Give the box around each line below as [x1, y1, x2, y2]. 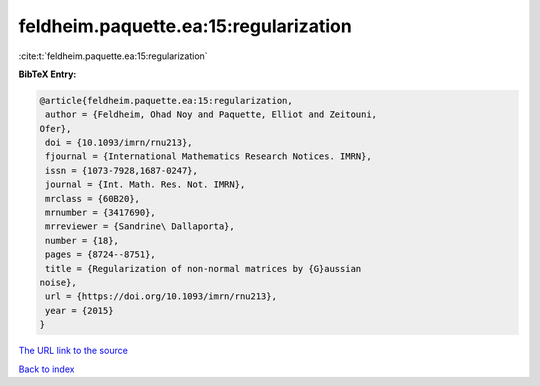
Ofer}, [39, 123, 72, 134]
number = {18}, [45, 235, 120, 246]
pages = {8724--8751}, [45, 249, 157, 260]
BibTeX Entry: [18, 68, 77, 80]
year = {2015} [45, 305, 114, 316]
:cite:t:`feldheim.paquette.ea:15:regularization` [18, 50, 209, 62]
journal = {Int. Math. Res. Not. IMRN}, [45, 179, 246, 190]
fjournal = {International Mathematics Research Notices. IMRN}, [45, 151, 372, 162]
